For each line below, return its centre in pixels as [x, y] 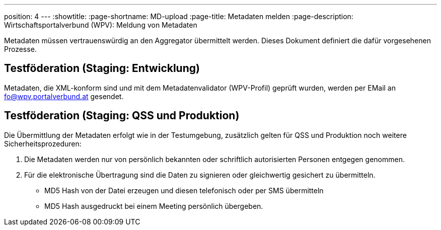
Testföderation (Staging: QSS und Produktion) [122, 116]
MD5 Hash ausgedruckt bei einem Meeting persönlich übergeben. [154, 206]
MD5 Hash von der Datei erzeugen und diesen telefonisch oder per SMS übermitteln [184, 190]
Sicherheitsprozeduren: [43, 143]
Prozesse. [20, 49]
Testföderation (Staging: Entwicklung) [102, 68]
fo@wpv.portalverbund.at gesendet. [64, 96]
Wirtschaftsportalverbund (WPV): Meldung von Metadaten [101, 25]
